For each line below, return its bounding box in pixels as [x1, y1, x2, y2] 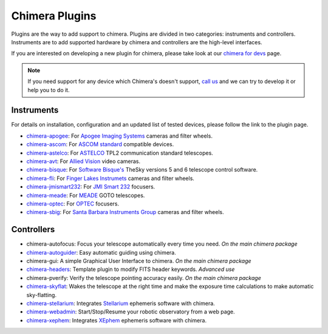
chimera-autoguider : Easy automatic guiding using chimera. [26, 249, 176, 256]
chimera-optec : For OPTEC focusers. [26, 200, 120, 207]
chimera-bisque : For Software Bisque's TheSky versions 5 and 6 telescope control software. [26, 166, 258, 173]
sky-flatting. [26, 291, 57, 298]
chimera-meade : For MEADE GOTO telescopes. [26, 192, 145, 199]
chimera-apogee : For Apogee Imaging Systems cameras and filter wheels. [26, 132, 213, 139]
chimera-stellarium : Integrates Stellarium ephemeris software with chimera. [26, 299, 215, 307]
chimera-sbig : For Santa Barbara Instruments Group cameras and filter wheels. [26, 209, 224, 216]
